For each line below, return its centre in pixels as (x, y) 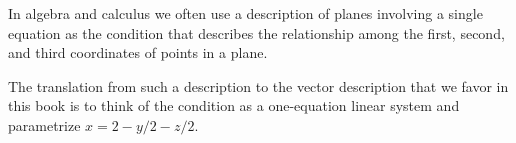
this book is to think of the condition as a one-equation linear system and (234, 105)
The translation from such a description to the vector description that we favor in (258, 85)
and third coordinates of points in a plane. (138, 52)
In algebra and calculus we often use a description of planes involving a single (245, 13)
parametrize (44, 124)
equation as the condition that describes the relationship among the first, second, (256, 32)
